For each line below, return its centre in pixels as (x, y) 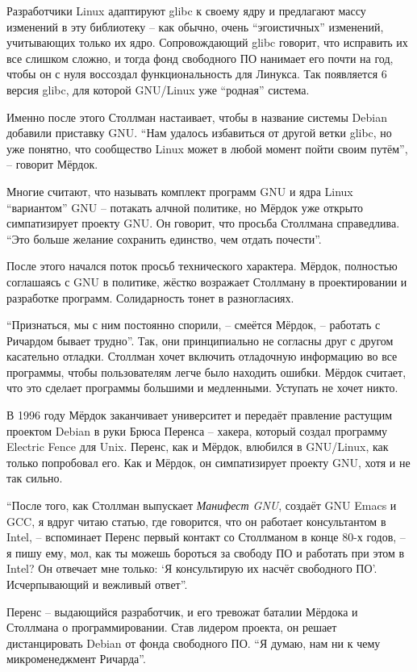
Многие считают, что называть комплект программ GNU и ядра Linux (180, 191)
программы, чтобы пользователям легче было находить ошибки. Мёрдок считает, (206, 371)
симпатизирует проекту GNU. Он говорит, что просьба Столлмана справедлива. (203, 223)
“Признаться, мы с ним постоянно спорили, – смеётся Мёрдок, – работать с (194, 325)
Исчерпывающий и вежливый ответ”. (97, 584)
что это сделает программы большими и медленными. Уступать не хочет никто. (202, 388)
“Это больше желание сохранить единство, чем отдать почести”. (164, 238)
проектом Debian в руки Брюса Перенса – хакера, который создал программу (197, 430)
